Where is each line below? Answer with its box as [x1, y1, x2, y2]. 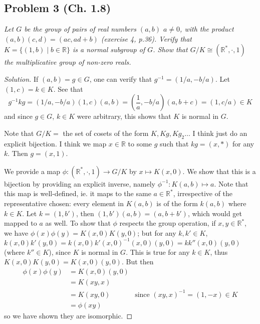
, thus [210, 246, 228, 257]
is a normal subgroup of [72, 44, 145, 55]
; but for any [137, 227, 176, 238]
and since [4, 111, 33, 121]
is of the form [156, 198, 198, 208]
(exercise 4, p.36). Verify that [101, 33, 192, 44]
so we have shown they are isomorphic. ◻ [4, 310, 133, 320]
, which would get [187, 208, 242, 218]
